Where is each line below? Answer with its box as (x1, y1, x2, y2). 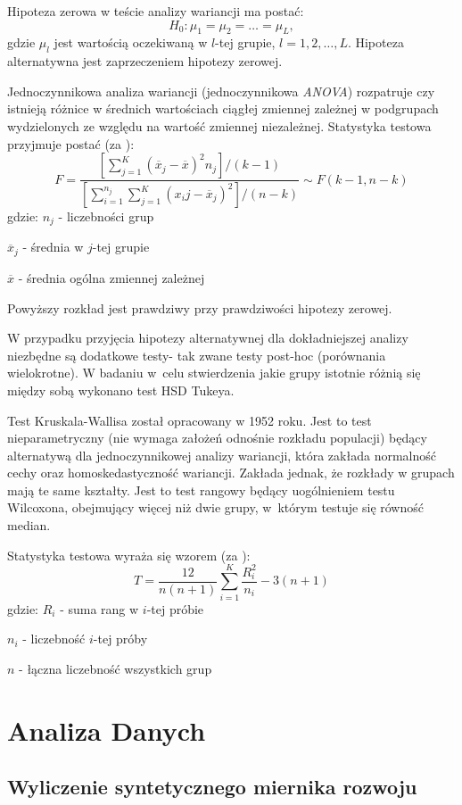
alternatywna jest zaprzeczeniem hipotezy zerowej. (7, 52, 283, 71)
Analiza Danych (7, 711, 206, 748)
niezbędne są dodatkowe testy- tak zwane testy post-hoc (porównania (7, 345, 386, 364)
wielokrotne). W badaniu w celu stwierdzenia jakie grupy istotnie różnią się (7, 363, 421, 382)
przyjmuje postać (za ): (7, 134, 135, 153)
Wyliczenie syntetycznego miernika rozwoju (7, 773, 417, 801)
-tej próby (93, 629, 148, 648)
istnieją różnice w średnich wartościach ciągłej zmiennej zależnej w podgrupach (7, 99, 439, 118)
